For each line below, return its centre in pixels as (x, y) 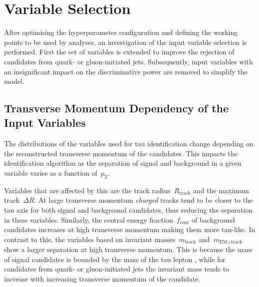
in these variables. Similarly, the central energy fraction (89, 219)
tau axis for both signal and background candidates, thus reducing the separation (129, 210)
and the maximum (221, 190)
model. (14, 81)
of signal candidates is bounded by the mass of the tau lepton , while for (115, 259)
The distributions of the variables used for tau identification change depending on (129, 143)
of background (213, 219)
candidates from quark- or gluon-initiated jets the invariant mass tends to (117, 269)
